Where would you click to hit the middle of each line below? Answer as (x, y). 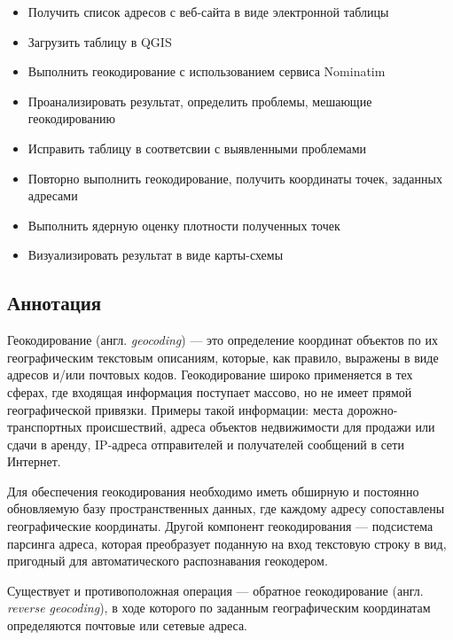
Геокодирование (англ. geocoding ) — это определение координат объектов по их (223, 340)
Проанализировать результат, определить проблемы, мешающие (200, 101)
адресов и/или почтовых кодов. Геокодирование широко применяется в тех (210, 375)
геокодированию (71, 118)
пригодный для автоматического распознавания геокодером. (168, 561)
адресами (53, 195)
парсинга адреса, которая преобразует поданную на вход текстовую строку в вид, (227, 543)
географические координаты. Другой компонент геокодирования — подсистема (220, 526)
